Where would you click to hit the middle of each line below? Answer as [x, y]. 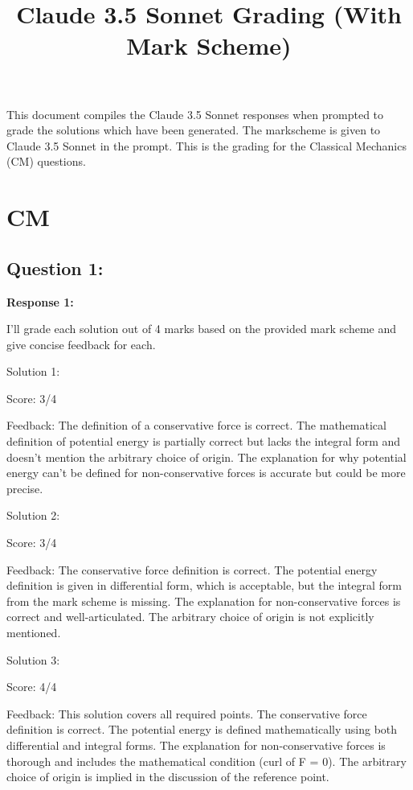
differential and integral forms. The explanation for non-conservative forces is [196, 745]
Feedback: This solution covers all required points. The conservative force [187, 713]
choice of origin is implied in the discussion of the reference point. [168, 777]
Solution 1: [33, 371]
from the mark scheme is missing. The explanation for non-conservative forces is [204, 601]
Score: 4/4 [32, 687]
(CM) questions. [46, 161]
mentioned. [34, 633]
